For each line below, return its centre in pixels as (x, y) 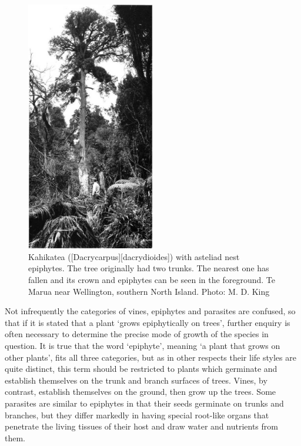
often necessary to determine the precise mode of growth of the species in (137, 334)
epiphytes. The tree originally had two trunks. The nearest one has (149, 268)
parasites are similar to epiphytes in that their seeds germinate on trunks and (144, 403)
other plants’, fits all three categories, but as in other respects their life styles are (150, 357)
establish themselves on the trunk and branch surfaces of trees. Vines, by (136, 380)
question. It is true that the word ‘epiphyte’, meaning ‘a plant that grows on (143, 346)
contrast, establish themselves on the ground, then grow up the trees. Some (141, 392)
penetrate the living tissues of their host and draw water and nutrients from (141, 426)
